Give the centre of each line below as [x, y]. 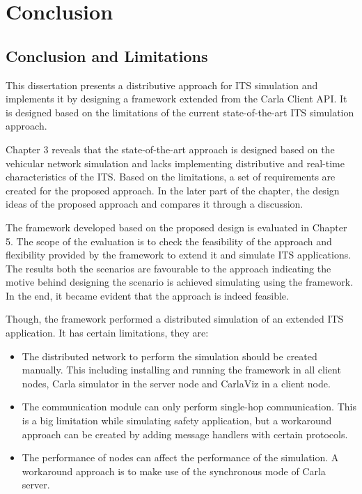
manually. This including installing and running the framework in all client [181, 370]
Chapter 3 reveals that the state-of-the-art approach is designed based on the [170, 149]
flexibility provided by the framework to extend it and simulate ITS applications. [179, 255]
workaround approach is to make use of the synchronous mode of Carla [174, 471]
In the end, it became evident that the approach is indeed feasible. [147, 295]
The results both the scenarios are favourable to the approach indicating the [168, 268]
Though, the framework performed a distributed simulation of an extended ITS [175, 319]
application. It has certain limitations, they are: [107, 333]
